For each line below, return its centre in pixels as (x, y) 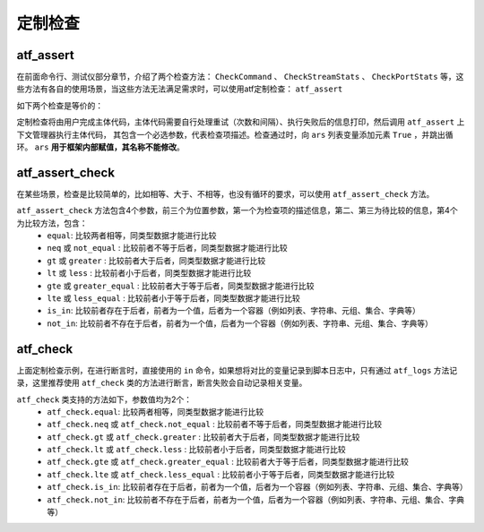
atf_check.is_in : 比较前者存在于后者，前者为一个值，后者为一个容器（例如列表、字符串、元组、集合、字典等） (257, 487)
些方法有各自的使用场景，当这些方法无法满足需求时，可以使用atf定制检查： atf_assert (180, 89)
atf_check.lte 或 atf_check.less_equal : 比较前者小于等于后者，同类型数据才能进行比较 (220, 474)
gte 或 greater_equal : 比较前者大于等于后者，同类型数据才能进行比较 (181, 286)
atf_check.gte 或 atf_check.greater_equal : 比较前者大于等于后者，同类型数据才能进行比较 (228, 462)
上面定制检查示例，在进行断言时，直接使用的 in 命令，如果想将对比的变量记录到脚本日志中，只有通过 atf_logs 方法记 (237, 370)
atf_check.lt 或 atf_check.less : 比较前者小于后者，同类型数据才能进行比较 (196, 450)
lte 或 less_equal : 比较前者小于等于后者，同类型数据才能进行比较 (173, 298)
